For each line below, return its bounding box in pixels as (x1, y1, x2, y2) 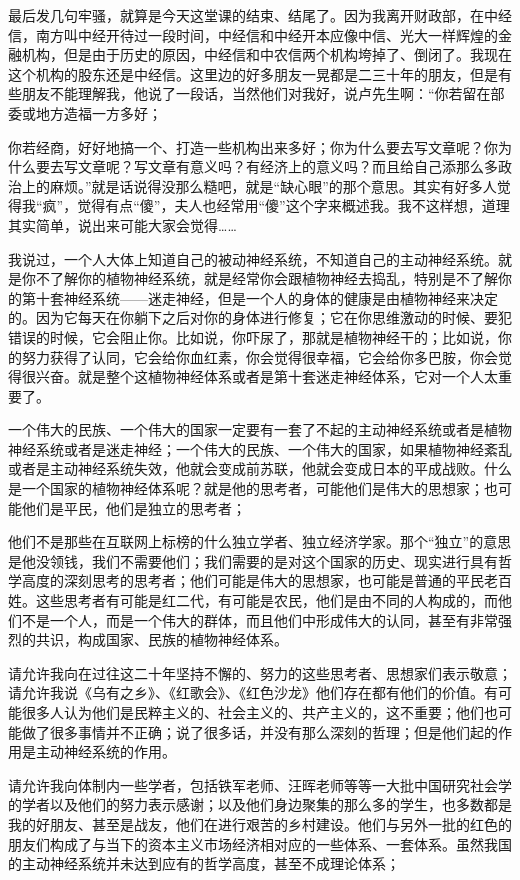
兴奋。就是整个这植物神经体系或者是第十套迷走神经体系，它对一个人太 (35, 366, 498, 387)
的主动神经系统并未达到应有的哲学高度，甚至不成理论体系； (8, 853, 400, 874)
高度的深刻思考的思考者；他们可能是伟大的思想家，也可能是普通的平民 (21, 570, 484, 591)
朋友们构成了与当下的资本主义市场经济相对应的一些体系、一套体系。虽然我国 (8, 833, 512, 854)
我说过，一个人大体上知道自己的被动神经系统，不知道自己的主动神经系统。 (8, 248, 498, 269)
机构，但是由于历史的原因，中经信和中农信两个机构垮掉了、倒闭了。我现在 (21, 44, 512, 65)
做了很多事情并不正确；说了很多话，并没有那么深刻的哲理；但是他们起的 (21, 721, 498, 742)
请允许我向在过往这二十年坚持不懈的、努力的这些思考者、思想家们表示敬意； (8, 662, 512, 683)
